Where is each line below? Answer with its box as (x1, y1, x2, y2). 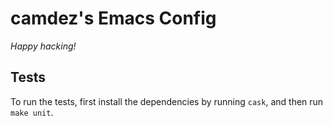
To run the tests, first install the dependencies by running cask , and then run (10, 95, 324, 107)
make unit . (10, 106, 54, 118)
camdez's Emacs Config (10, 7, 217, 30)
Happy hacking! (10, 40, 77, 52)
